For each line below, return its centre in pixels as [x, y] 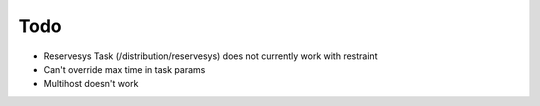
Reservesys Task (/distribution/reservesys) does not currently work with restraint [210, 56]
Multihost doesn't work [91, 84]
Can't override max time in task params [124, 69]
